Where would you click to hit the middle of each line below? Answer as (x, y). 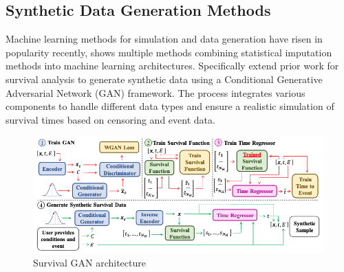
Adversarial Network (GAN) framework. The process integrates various (155, 92)
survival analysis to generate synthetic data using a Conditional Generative (164, 79)
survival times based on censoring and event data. (110, 119)
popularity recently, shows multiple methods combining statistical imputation (169, 52)
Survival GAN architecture (89, 263)
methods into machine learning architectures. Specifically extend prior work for (172, 66)
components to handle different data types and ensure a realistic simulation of (170, 106)
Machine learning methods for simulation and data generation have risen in (164, 39)
